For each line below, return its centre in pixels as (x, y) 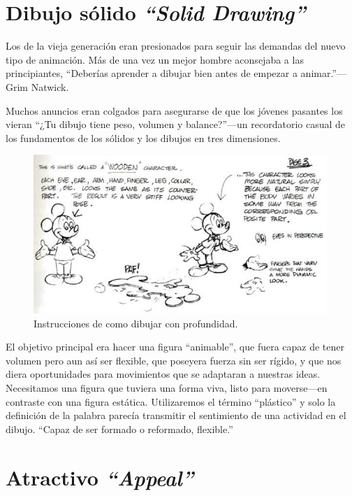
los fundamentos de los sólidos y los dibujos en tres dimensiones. (143, 137)
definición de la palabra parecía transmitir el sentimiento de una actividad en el (176, 415)
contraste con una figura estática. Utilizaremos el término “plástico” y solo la (171, 401)
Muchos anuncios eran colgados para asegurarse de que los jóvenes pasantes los (174, 110)
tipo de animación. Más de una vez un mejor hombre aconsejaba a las (155, 59)
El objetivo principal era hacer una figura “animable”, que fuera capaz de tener (175, 347)
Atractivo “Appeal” (100, 477)
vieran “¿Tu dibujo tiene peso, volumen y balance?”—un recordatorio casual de (176, 124)
